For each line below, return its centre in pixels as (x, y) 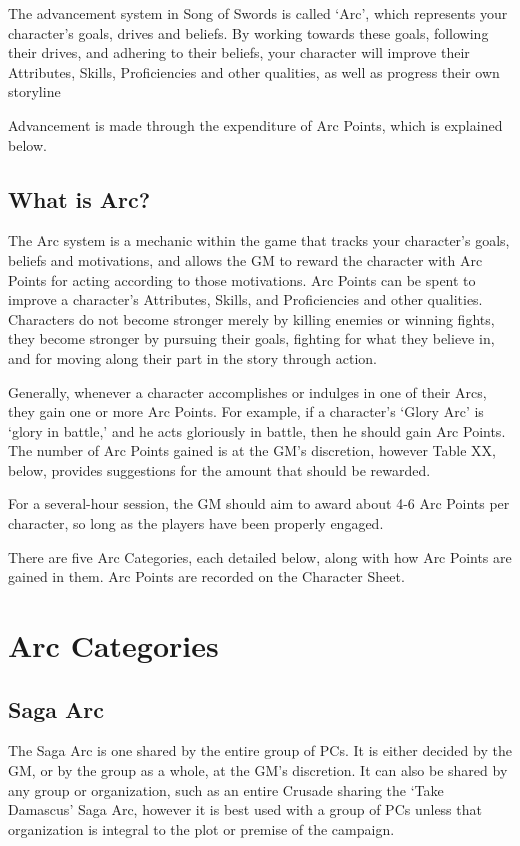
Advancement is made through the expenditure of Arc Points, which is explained (255, 124)
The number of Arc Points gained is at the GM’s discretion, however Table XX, (252, 450)
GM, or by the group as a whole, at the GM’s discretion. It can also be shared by (258, 770)
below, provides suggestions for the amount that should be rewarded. (219, 469)
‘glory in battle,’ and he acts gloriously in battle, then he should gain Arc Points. (257, 430)
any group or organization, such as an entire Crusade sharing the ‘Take (226, 789)
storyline (34, 91)
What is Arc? (79, 198)
